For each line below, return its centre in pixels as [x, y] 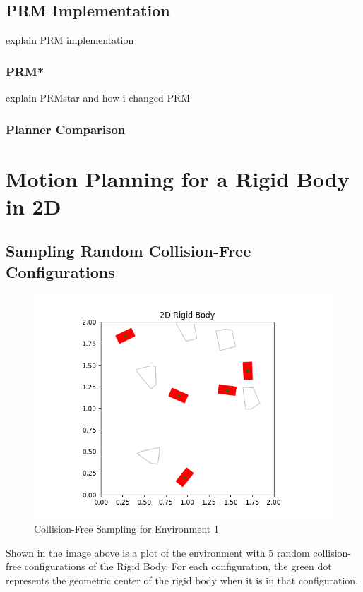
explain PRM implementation [70, 40]
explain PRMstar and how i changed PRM [98, 98]
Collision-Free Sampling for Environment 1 [126, 529]
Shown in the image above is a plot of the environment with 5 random [158, 552]
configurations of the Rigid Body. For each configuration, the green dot [178, 566]
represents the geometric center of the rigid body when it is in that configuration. [182, 580]
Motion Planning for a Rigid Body [178, 178]
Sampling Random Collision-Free [129, 251]
